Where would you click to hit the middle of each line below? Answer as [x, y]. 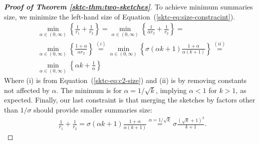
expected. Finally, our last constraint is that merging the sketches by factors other [130, 100]
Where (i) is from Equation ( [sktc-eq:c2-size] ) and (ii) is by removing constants [126, 80]
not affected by [27, 90]
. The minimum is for [89, 90]
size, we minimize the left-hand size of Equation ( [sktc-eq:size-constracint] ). [120, 16]
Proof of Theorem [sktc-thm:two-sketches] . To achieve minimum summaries [129, 6]
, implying [171, 90]
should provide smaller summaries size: [93, 109]
